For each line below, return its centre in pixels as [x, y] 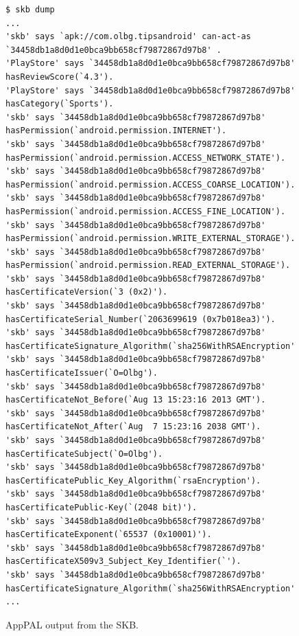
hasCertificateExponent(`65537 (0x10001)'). [109, 535]
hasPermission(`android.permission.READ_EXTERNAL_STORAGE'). [148, 265]
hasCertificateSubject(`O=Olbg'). [84, 454]
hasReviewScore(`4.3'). [60, 77]
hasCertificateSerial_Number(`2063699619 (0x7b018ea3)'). [141, 319]
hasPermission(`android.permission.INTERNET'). [116, 131]
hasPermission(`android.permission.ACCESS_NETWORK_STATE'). [146, 158]
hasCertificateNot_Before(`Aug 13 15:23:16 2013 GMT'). [136, 400]
